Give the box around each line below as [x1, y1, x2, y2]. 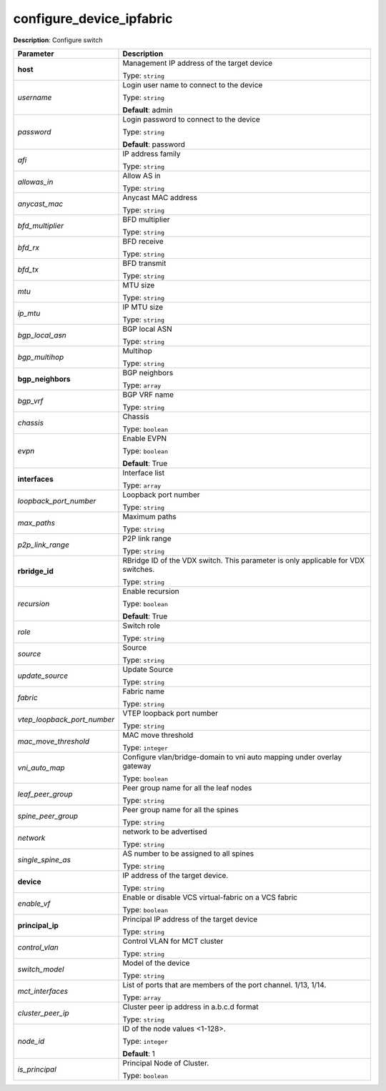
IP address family [122, 149, 181, 159]
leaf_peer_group [17, 789, 73, 799]
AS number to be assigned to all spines [122, 848, 254, 858]
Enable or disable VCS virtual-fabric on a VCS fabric [122, 892, 298, 902]
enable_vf [17, 898, 51, 908]
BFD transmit [122, 258, 167, 268]
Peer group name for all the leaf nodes [122, 783, 252, 793]
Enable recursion [122, 586, 180, 596]
